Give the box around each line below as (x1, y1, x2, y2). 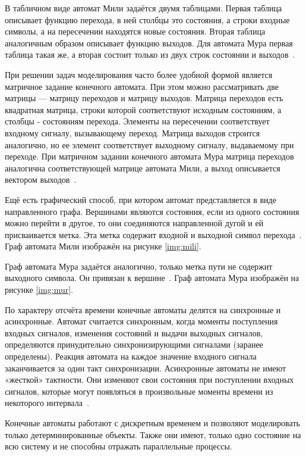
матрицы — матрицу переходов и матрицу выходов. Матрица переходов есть (5, 92, 283, 104)
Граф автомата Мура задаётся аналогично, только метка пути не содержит (5, 260, 273, 272)
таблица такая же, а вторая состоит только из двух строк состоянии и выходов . (5, 48, 295, 61)
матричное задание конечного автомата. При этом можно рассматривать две (5, 80, 279, 92)
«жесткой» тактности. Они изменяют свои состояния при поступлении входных (5, 373, 294, 386)
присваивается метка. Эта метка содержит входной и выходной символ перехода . (5, 228, 302, 241)
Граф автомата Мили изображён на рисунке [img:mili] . (5, 240, 201, 252)
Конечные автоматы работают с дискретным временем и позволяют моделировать (5, 417, 300, 429)
